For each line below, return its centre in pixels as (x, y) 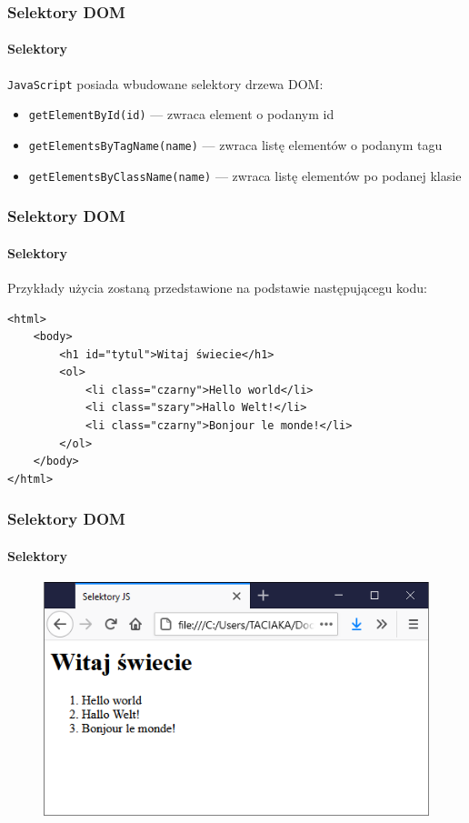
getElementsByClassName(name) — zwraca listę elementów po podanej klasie (245, 175)
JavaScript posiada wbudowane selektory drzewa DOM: (165, 83)
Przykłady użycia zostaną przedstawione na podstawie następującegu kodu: (217, 287)
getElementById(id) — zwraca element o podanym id (181, 114)
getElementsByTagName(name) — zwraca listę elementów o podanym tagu (235, 144)
